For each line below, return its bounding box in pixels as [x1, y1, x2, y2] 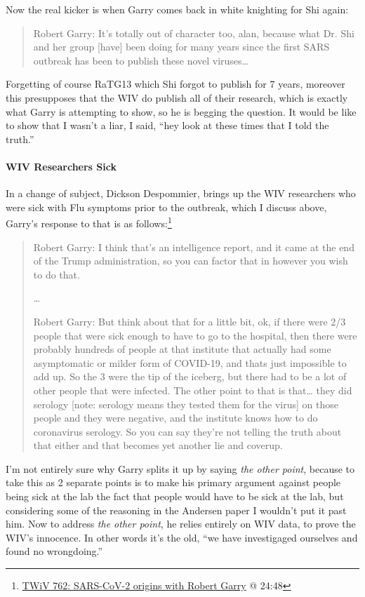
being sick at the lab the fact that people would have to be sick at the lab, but [6, 489, 344, 504]
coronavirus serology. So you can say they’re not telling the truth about [33, 424, 342, 438]
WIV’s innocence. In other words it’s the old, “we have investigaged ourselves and [6, 530, 358, 544]
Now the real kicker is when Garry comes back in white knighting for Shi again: [6, 2, 349, 16]
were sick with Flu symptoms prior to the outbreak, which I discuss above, [6, 199, 327, 214]
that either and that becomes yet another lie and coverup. [33, 438, 283, 452]
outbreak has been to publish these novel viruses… [33, 53, 248, 67]
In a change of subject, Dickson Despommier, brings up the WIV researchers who [6, 186, 356, 201]
